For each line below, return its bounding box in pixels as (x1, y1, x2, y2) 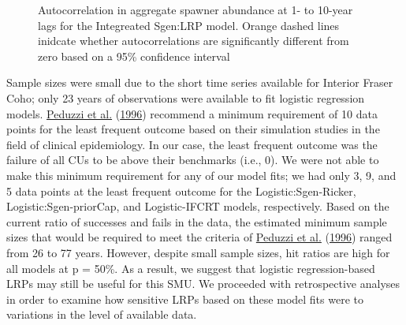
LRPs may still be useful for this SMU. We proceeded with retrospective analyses (6, 275, 400, 292)
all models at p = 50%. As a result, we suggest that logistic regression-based (6, 260, 375, 276)
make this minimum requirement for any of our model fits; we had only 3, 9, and (6, 166, 397, 183)
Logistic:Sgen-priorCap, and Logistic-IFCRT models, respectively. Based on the (6, 198, 389, 215)
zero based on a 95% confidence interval (38, 47, 230, 64)
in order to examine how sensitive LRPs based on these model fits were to (6, 290, 363, 307)
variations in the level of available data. (6, 306, 197, 323)
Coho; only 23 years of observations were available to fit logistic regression (6, 89, 365, 106)
